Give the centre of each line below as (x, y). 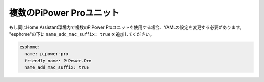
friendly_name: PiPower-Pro (58, 61)
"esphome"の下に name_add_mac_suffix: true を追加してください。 (81, 34)
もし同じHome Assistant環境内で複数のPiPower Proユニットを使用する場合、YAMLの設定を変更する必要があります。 (126, 27)
